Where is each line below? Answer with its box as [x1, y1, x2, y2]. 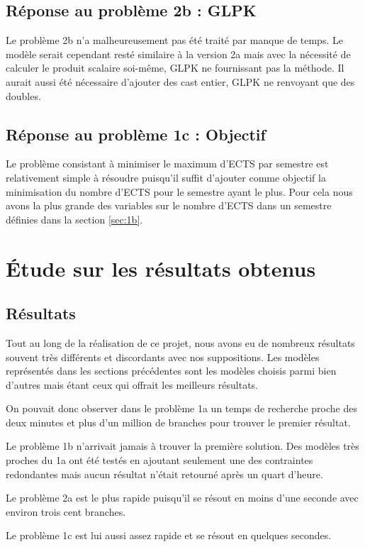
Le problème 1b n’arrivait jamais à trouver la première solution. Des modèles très [6, 438, 359, 453]
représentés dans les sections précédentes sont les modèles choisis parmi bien [6, 363, 337, 378]
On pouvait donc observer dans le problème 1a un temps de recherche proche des [6, 401, 357, 416]
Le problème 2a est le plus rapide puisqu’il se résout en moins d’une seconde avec [6, 490, 359, 505]
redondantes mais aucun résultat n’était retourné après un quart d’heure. [6, 466, 323, 481]
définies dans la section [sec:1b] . [6, 211, 143, 226]
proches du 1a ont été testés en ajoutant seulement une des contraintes [6, 453, 313, 468]
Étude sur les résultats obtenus [6, 253, 316, 282]
